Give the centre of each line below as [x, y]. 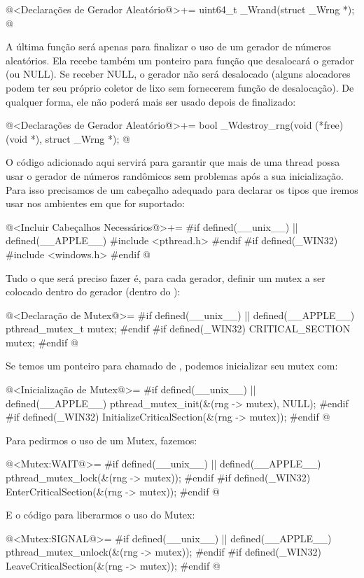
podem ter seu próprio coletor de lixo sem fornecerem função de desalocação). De [180, 87]
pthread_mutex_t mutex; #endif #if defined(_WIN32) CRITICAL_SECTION [178, 329]
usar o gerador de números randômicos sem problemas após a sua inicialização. [175, 175]
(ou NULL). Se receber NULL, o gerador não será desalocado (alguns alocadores [178, 74]
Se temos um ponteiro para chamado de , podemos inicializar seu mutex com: [172, 366]
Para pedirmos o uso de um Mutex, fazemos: [101, 440]
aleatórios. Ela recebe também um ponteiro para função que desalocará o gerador [180, 60]
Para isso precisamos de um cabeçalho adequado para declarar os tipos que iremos [182, 189]
